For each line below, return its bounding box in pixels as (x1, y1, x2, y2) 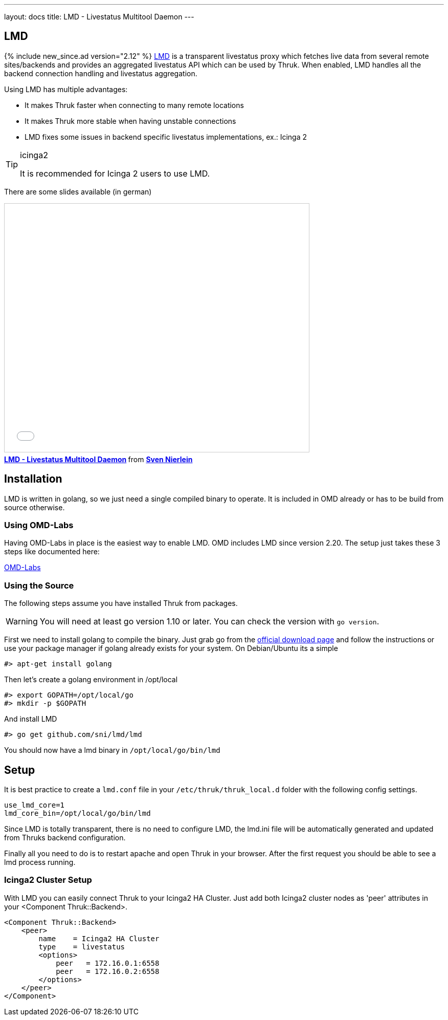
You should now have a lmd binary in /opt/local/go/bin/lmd (4, 746, 220, 755)
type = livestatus (38, 942, 125, 951)
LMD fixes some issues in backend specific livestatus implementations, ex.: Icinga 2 (25, 132, 307, 141)
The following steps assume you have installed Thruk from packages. (4, 599, 238, 608)
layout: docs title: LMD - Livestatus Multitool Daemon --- (4, 12, 194, 21)
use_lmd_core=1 (4, 801, 65, 810)
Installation (4, 472, 62, 486)
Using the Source (4, 580, 74, 591)
